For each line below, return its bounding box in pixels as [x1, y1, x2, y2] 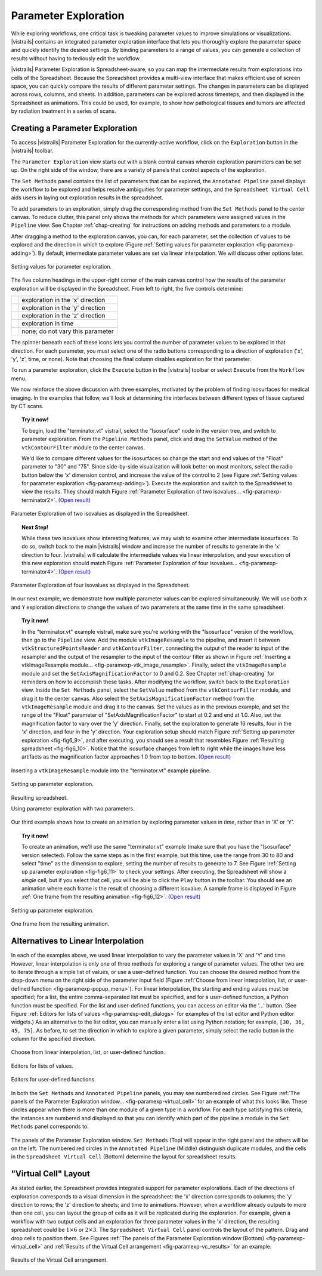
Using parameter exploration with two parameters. [11, 805, 135, 812]
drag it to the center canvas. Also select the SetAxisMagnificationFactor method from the [21, 695, 255, 702]
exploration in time [21, 319, 74, 328]
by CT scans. [11, 402, 44, 409]
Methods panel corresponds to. [11, 1123, 89, 1130]
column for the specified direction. [11, 1035, 96, 1043]
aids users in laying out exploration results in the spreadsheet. [11, 194, 164, 201]
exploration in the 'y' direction [21, 304, 106, 312]
